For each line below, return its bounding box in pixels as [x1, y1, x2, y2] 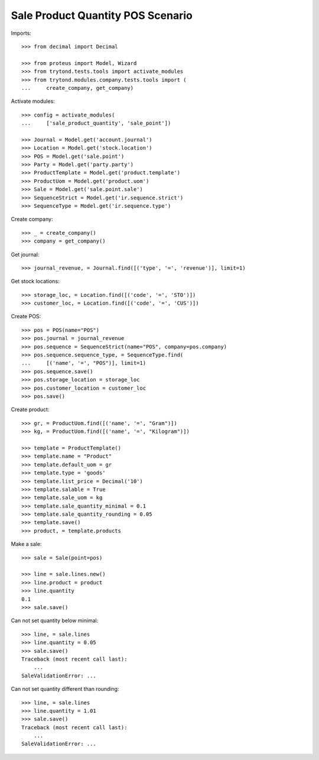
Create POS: [11, 313, 41, 320]
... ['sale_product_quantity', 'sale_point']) [21, 120, 171, 127]
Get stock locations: [11, 278, 60, 285]
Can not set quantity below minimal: [11, 617, 99, 624]
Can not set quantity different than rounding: [11, 685, 119, 693]
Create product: [11, 406, 50, 413]
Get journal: [11, 251, 40, 258]
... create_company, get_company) [21, 85, 134, 91]
